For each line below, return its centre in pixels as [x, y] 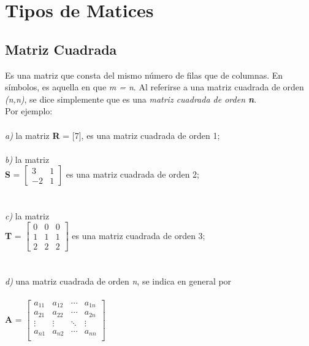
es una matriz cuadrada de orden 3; [139, 235]
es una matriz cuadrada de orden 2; [132, 174]
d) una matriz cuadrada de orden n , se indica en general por [118, 281]
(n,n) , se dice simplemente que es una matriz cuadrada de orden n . [131, 99]
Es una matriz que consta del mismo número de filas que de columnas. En [144, 75]
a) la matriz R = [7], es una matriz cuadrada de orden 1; [113, 135]
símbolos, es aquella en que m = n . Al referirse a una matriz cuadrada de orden [154, 87]
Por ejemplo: [29, 111]
